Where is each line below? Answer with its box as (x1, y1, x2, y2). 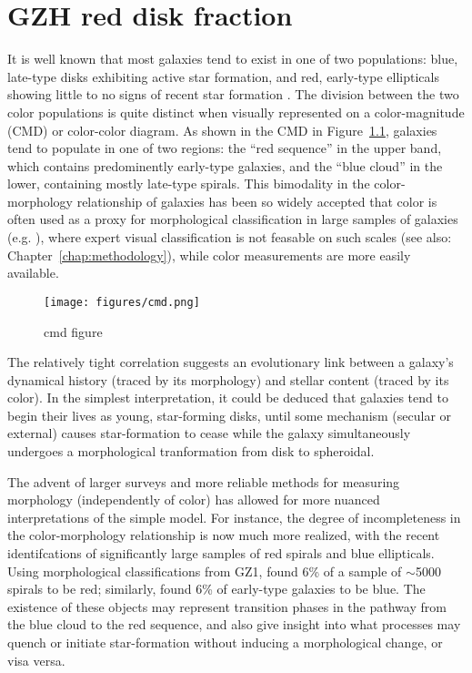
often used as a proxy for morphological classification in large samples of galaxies (7, 209, 458, 229)
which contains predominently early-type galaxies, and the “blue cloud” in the (7, 156, 443, 175)
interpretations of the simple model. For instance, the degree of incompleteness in (7, 507, 461, 526)
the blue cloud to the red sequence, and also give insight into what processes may (7, 615, 461, 634)
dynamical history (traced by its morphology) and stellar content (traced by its (7, 370, 449, 389)
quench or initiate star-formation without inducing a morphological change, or (7, 633, 443, 651)
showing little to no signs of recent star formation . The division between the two (7, 85, 459, 104)
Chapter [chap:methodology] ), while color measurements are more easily (7, 245, 411, 264)
